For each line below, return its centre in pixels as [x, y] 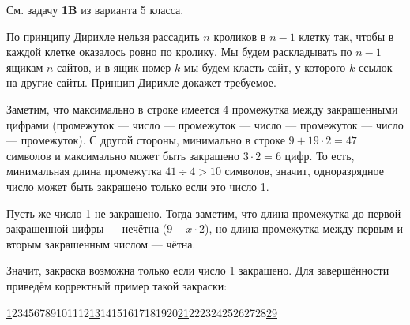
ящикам [25, 67]
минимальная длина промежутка [84, 171]
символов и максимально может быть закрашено [123, 155]
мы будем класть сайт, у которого [265, 67]
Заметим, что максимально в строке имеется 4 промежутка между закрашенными [202, 108]
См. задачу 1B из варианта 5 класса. [95, 9]
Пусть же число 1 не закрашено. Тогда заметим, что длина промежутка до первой [204, 213]
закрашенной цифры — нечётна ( [87, 228]
